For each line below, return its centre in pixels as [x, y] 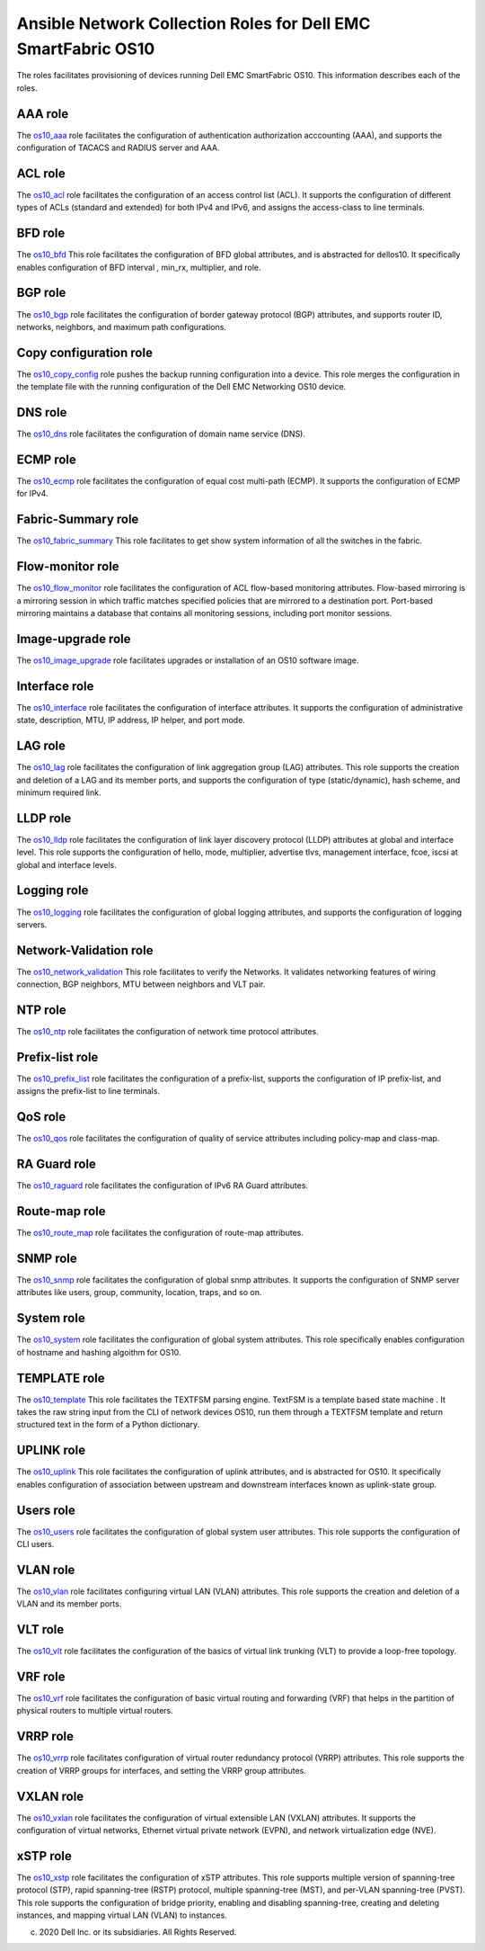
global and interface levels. [66, 864]
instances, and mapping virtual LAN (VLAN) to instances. [122, 1915]
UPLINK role [51, 1450]
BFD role [41, 233]
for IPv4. [32, 494]
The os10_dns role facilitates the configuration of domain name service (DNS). [161, 434]
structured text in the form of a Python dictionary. [108, 1425]
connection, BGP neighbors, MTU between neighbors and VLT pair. [141, 984]
